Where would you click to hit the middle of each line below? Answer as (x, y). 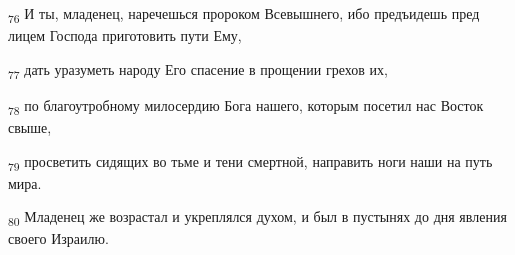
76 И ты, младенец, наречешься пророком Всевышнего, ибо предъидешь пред (244, 14)
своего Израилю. (58, 238)
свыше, (30, 126)
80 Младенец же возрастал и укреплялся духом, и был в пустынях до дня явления (257, 218)
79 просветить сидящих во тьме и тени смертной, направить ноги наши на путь (250, 162)
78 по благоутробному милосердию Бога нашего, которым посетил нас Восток (246, 106)
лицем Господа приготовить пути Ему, (125, 35)
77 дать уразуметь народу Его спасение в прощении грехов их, (198, 70)
